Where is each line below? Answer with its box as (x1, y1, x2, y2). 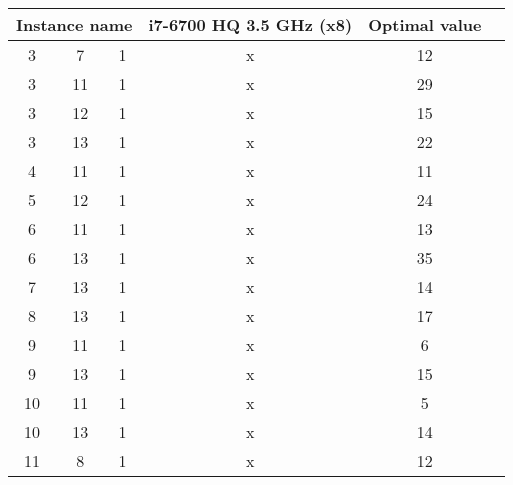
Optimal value (368, 13, 482, 36)
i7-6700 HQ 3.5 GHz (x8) (148, 13, 353, 36)
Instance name (16, 13, 133, 36)
